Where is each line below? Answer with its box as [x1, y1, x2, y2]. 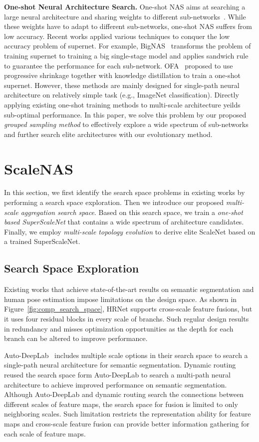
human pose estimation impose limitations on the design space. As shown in [4, 293, 237, 304]
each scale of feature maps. [4, 428, 86, 438]
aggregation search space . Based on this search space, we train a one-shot [20, 206, 243, 217]
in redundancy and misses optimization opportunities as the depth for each [4, 323, 234, 333]
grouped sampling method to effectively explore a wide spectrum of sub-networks [4, 119, 249, 129]
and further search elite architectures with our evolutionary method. [4, 128, 213, 139]
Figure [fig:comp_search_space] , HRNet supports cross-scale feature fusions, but [4, 303, 253, 314]
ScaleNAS [4, 158, 73, 178]
